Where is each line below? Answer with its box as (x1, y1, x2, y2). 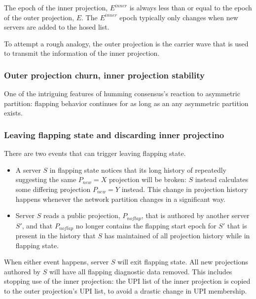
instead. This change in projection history (121, 184, 248, 194)
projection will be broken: (109, 174, 186, 185)
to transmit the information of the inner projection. (4, 48, 160, 58)
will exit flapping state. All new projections (117, 257, 248, 267)
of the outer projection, (4, 12, 74, 22)
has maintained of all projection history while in (104, 230, 250, 241)
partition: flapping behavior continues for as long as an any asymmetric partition (4, 98, 249, 108)
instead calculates (195, 174, 249, 185)
